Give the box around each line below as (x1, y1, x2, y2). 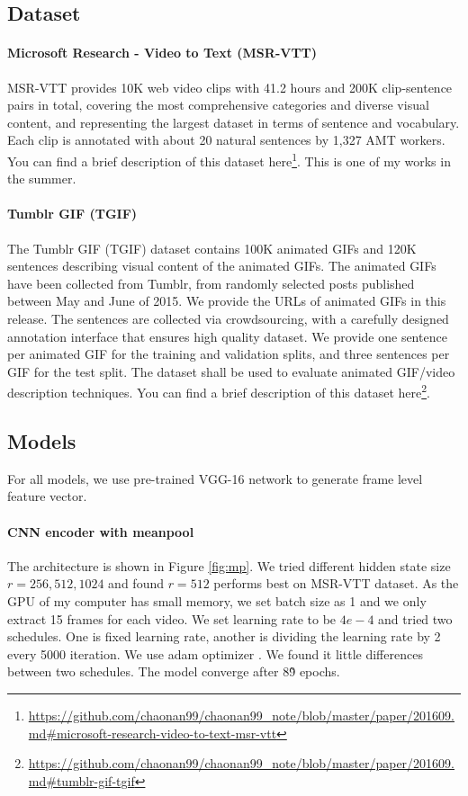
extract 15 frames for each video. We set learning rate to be (7, 609, 337, 628)
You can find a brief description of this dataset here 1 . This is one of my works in (7, 148, 451, 170)
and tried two (378, 609, 453, 628)
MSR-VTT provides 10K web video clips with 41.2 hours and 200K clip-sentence (7, 77, 453, 96)
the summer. (7, 169, 76, 188)
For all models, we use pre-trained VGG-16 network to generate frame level (7, 469, 423, 487)
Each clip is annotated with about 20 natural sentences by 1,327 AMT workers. (7, 130, 445, 149)
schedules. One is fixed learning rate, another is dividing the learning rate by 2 (7, 627, 441, 646)
